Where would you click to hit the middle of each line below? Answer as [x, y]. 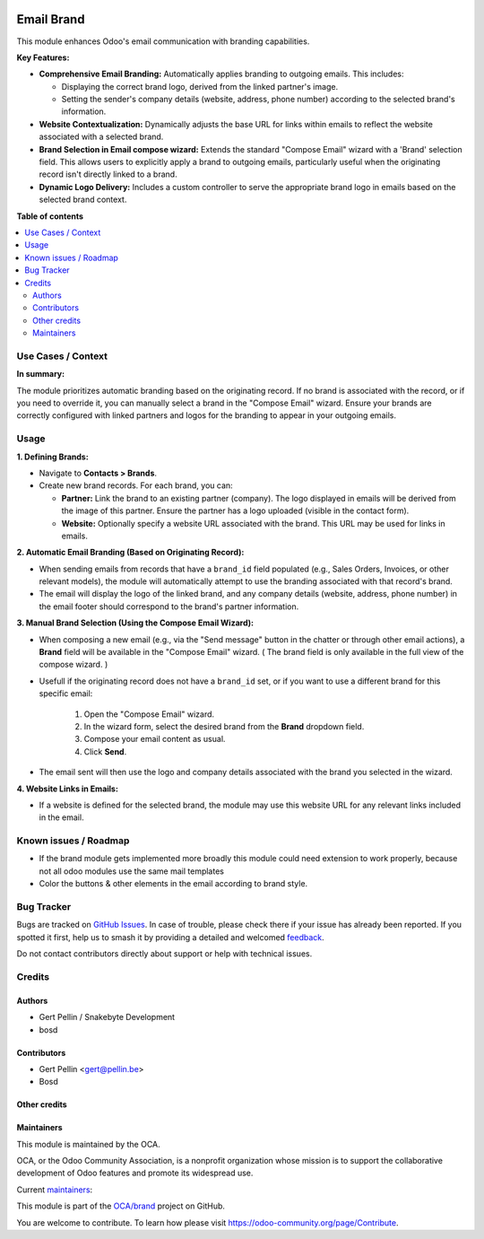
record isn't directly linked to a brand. [108, 174]
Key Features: [43, 57]
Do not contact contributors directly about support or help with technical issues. [164, 954]
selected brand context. [83, 200]
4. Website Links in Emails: [67, 789]
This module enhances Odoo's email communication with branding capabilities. [163, 41]
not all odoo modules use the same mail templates [131, 871]
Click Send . [105, 751]
